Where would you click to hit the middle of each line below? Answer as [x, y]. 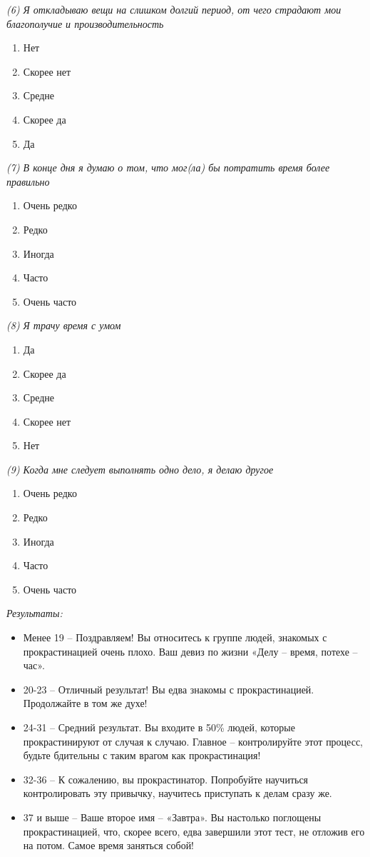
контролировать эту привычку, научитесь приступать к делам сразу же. [178, 793]
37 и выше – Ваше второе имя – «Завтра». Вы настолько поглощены [172, 817]
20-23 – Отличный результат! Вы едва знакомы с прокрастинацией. [169, 689]
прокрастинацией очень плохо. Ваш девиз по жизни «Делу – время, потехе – [190, 651]
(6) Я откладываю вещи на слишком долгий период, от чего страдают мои [174, 9]
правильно [28, 181]
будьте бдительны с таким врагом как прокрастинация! [142, 755]
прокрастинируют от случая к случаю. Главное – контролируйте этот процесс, [193, 741]
